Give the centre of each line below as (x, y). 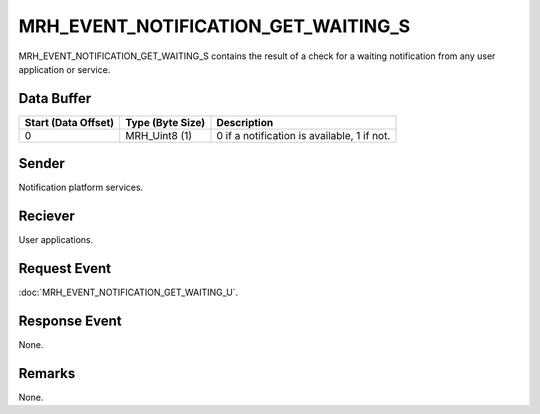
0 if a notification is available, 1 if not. (303, 135)
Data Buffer (55, 98)
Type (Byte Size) (165, 122)
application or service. (64, 69)
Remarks (47, 373)
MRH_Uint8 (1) (159, 135)
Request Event (65, 268)
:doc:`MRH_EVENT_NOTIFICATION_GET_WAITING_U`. (128, 292)
